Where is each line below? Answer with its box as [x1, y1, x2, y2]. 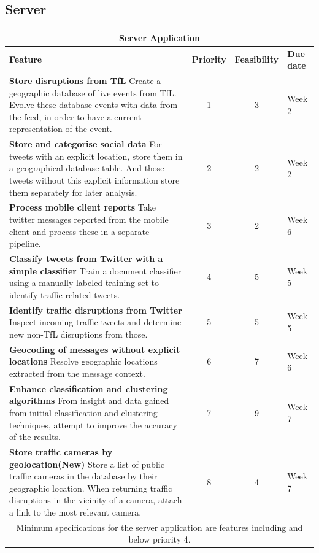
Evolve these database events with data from [9, 98, 178, 111]
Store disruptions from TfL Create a [9, 74, 161, 87]
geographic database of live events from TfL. [9, 86, 177, 99]
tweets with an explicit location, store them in [9, 149, 183, 162]
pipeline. [9, 237, 41, 250]
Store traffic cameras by [9, 445, 113, 458]
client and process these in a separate [9, 225, 150, 238]
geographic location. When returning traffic [9, 481, 172, 494]
